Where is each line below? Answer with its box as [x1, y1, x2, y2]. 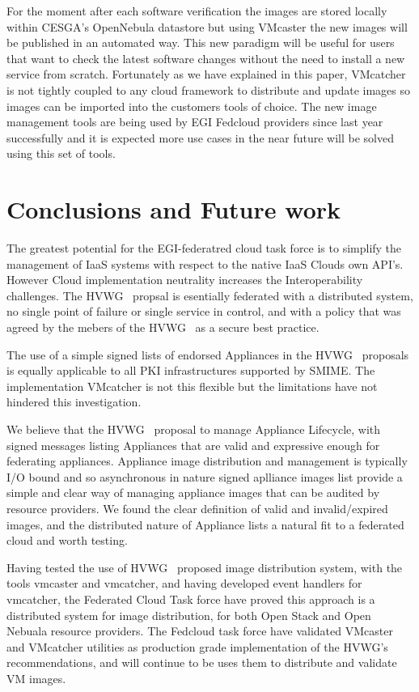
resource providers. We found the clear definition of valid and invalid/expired [6, 499, 388, 516]
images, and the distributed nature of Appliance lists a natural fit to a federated [6, 516, 404, 533]
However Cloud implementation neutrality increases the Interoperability [6, 271, 363, 288]
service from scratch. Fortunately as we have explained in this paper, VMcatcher [6, 66, 406, 83]
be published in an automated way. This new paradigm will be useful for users [6, 34, 395, 51]
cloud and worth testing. [6, 532, 128, 549]
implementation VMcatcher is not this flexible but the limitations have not [6, 377, 378, 394]
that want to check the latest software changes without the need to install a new [6, 49, 405, 66]
